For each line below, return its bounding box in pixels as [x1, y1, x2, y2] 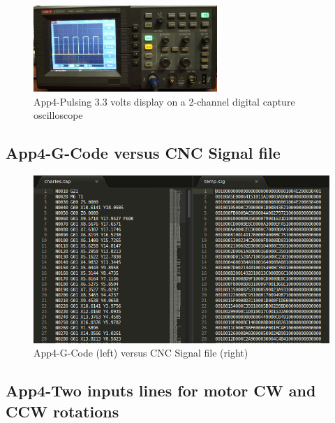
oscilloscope [33, 108, 83, 122]
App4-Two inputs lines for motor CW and [6, 380, 316, 401]
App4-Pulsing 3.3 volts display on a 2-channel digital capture [33, 94, 295, 108]
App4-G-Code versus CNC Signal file [6, 142, 281, 164]
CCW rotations [6, 400, 119, 422]
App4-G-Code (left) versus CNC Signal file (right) [33, 345, 248, 360]
